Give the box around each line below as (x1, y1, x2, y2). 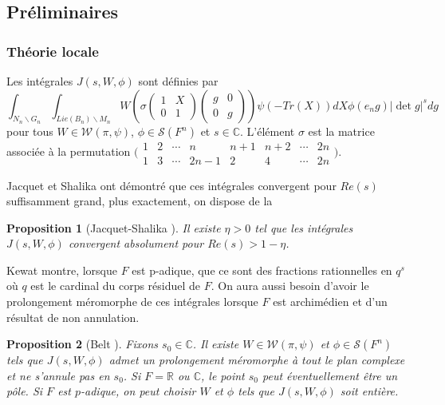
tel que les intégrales (254, 219, 353, 236)
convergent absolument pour (68, 235, 204, 252)
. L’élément (240, 123, 295, 140)
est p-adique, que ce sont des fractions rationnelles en (132, 261, 392, 278)
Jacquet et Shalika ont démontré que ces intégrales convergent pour (6, 177, 337, 193)
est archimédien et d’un (273, 293, 388, 310)
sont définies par (138, 73, 219, 89)
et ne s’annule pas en (6, 367, 110, 383)
